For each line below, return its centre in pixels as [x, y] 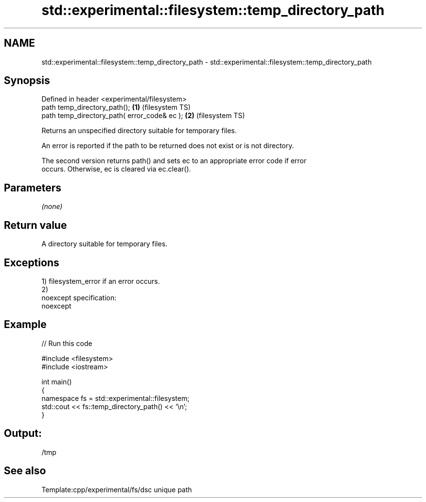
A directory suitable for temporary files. [105, 244]
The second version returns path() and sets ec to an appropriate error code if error [174, 161]
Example [25, 325]
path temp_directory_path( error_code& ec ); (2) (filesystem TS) [143, 116]
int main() [57, 381]
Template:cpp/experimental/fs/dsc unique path [117, 489]
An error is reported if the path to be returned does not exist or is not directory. [168, 146]
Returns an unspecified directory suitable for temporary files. [139, 131]
